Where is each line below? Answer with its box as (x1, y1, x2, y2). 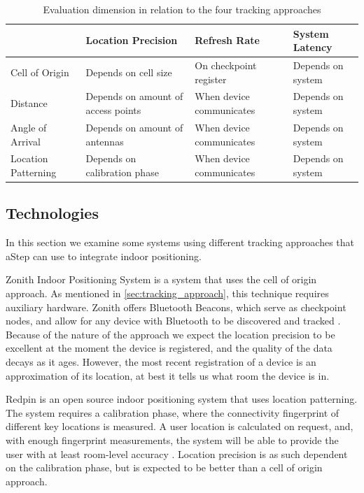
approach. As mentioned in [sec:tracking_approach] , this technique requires (6, 286, 329, 301)
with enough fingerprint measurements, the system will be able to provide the (6, 432, 339, 447)
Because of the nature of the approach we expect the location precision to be (6, 327, 335, 341)
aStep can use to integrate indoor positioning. (6, 248, 202, 263)
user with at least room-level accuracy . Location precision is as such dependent (6, 446, 348, 461)
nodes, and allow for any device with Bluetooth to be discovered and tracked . (6, 313, 341, 328)
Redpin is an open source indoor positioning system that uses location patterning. (6, 392, 358, 406)
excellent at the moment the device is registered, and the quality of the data (6, 341, 332, 355)
